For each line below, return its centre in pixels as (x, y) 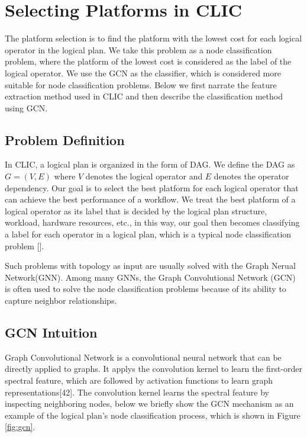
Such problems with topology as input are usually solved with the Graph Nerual (150, 266)
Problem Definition (65, 139)
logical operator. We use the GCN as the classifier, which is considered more (143, 73)
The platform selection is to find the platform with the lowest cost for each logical (153, 38)
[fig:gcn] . (20, 427)
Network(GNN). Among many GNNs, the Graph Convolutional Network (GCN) (150, 277)
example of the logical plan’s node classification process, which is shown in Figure (153, 415)
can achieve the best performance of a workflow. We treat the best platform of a (150, 199)
